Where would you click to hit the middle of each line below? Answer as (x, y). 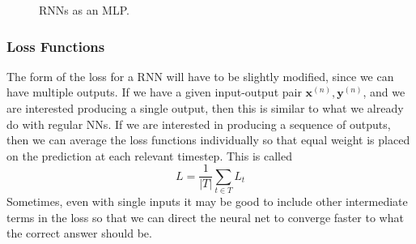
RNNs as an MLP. (84, 10)
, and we (384, 92)
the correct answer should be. (79, 233)
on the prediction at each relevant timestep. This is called (149, 155)
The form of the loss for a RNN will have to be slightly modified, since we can (200, 76)
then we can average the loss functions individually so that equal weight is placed (208, 140)
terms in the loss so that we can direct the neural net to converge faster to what (205, 217)
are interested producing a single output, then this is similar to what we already (205, 108)
